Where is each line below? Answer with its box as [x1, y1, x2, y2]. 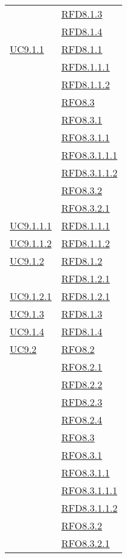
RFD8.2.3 [61, 395, 103, 409]
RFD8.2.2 [61, 377, 103, 391]
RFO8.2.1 [61, 360, 103, 374]
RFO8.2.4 [61, 413, 103, 427]
